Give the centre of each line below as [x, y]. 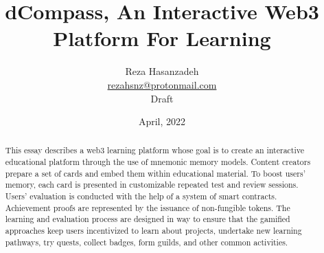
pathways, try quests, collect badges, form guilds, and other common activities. [147, 242]
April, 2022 [162, 121]
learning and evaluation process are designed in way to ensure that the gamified [148, 219]
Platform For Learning [162, 38]
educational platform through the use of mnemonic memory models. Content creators [158, 162]
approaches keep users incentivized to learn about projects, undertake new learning [153, 231]
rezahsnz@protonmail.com [162, 84]
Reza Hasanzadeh [162, 71]
